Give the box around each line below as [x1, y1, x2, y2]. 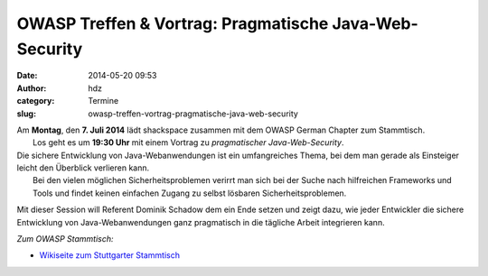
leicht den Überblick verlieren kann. [16, 162, 150, 173]
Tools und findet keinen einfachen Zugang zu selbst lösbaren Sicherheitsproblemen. [33, 188, 347, 198]
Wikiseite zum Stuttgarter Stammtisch [39, 250, 181, 261]
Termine [88, 96, 119, 106]
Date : [16, 70, 38, 81]
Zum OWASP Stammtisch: [16, 234, 114, 244]
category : [16, 96, 55, 106]
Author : [16, 82, 47, 94]
